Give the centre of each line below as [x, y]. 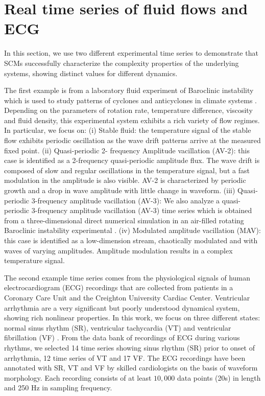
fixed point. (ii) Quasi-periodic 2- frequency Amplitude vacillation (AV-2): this [127, 150]
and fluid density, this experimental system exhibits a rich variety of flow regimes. [132, 120]
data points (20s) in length [219, 377]
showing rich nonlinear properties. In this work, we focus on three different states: [132, 318]
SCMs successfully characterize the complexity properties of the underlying [122, 63]
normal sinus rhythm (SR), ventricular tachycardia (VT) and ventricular [118, 327]
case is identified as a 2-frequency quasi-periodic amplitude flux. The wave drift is [132, 160]
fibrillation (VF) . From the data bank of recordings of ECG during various [122, 337]
